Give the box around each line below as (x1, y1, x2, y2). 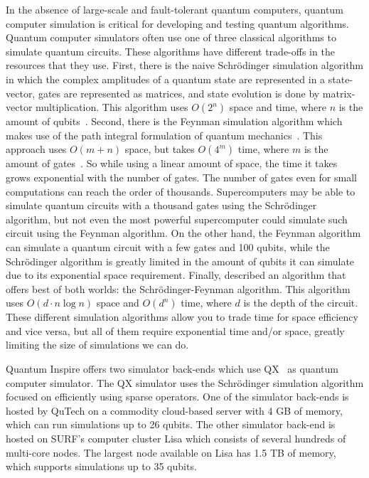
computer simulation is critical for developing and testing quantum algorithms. (6, 16, 349, 31)
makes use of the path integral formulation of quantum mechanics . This (6, 127, 323, 142)
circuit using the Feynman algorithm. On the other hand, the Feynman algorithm (6, 225, 361, 240)
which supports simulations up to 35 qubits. (6, 459, 197, 474)
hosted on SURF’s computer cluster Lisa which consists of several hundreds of (6, 431, 346, 446)
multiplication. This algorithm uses (36, 100, 188, 115)
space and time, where (229, 100, 326, 115)
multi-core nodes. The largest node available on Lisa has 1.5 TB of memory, (6, 445, 336, 460)
